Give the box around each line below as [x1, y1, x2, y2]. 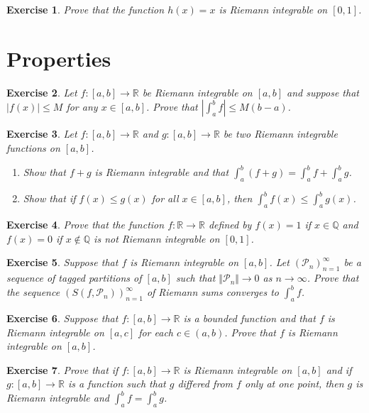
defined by [208, 217, 252, 232]
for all [151, 191, 179, 206]
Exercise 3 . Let [6, 126, 77, 141]
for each [138, 324, 173, 339]
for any [66, 99, 98, 114]
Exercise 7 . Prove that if [6, 362, 119, 377]
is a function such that [67, 376, 166, 391]
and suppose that [287, 84, 359, 99]
